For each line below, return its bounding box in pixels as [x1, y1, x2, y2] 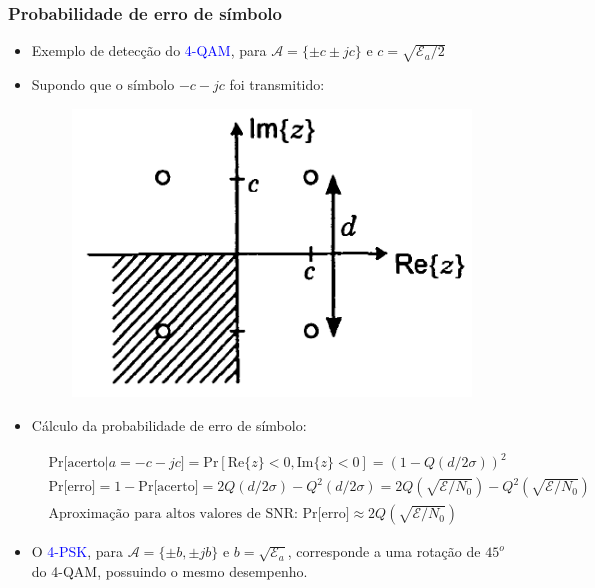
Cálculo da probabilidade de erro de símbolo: [31, 415, 307, 435]
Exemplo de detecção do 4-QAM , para [31, 40, 267, 61]
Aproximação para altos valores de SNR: [48, 507, 298, 522]
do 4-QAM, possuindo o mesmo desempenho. [31, 560, 308, 581]
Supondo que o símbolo [31, 73, 175, 94]
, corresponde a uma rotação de [287, 541, 481, 562]
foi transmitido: [229, 73, 325, 94]
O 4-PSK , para [31, 541, 124, 562]
